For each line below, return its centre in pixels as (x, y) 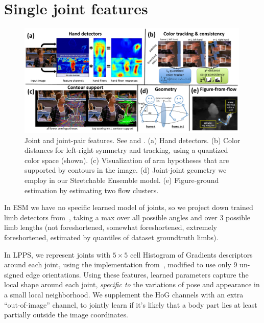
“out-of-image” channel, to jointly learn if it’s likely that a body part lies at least (131, 304)
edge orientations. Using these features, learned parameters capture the (137, 274)
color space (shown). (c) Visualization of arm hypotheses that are (127, 160)
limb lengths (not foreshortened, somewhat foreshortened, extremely (111, 227)
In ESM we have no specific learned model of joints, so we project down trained (129, 207)
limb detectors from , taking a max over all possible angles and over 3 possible (127, 217)
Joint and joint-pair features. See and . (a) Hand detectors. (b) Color (133, 140)
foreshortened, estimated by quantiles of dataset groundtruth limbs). (111, 237)
